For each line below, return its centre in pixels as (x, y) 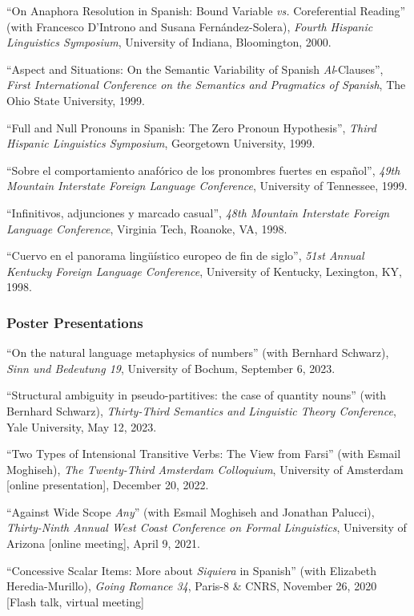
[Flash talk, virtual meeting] (75, 601)
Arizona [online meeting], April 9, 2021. (103, 543)
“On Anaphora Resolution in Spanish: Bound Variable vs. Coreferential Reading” (206, 10)
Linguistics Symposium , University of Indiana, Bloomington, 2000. (169, 42)
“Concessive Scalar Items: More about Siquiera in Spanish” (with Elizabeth (192, 570)
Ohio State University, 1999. (76, 100)
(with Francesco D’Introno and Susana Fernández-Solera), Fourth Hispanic (190, 26)
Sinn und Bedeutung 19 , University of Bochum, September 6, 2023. (171, 368)
